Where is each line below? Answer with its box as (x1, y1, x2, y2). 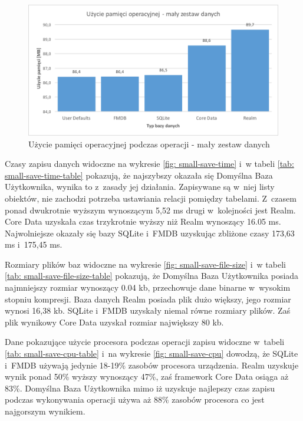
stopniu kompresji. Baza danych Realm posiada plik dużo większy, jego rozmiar (5, 292, 291, 305)
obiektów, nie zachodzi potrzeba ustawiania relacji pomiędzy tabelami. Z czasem (5, 192, 297, 204)
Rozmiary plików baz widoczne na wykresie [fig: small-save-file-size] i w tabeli (5, 258, 286, 270)
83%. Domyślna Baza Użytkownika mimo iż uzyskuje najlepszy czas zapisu (5, 381, 275, 394)
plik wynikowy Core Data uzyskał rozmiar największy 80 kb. (5, 315, 224, 328)
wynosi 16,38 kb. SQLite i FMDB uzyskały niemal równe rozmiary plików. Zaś (5, 304, 291, 317)
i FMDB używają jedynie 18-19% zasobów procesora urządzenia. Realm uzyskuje (5, 358, 299, 371)
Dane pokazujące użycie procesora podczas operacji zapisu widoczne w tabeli (5, 336, 285, 348)
